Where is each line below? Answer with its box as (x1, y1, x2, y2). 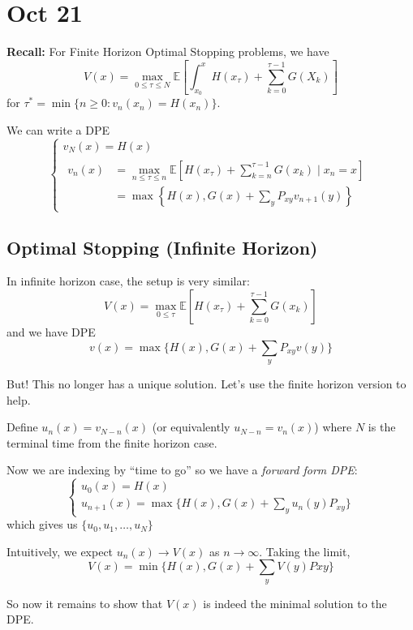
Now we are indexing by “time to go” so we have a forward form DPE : (6, 461, 358, 478)
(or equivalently (152, 418, 230, 435)
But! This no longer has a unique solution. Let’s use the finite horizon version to (6, 375, 407, 392)
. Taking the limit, (259, 542, 351, 559)
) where (314, 418, 352, 435)
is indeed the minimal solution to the (203, 594, 387, 611)
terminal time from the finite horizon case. (6, 434, 217, 451)
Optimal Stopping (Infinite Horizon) (6, 234, 318, 259)
